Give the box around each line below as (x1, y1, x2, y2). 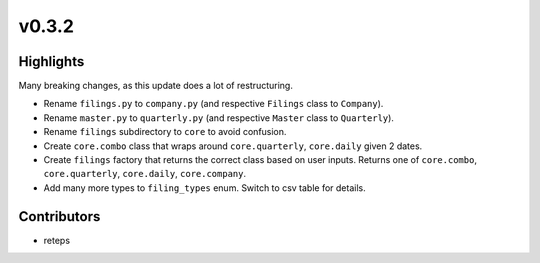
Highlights (18, 53, 85, 70)
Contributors (18, 208, 101, 225)
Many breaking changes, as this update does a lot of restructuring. (18, 80, 294, 92)
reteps (43, 234, 70, 246)
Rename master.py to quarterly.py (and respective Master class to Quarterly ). (43, 111, 395, 124)
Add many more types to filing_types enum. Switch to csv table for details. (43, 181, 366, 194)
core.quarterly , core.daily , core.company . (43, 168, 247, 180)
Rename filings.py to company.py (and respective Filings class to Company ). (43, 98, 384, 110)
